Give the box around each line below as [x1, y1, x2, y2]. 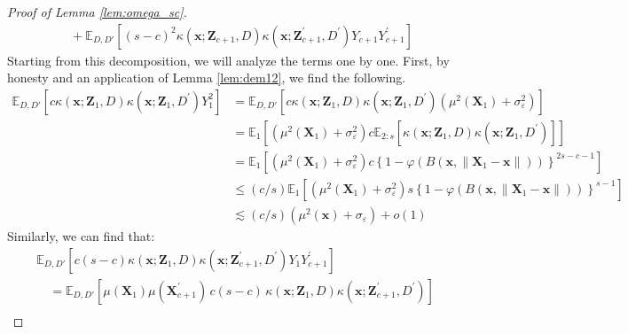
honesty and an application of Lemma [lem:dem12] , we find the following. [7, 68, 406, 87]
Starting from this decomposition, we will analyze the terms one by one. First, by [7, 50, 450, 69]
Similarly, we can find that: [7, 226, 155, 245]
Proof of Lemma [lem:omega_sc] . [7, 3, 187, 20]
